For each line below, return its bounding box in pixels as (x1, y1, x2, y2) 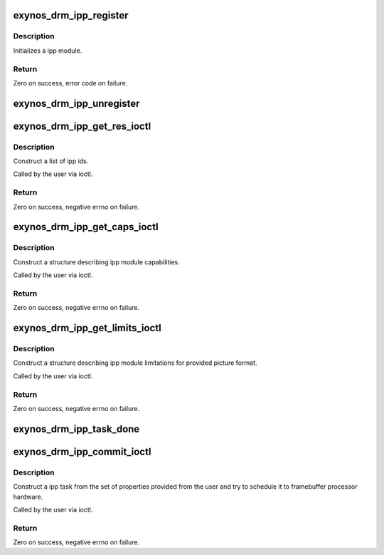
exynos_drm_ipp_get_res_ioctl (13, 120, 151, 132)
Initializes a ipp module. (13, 46, 82, 55)
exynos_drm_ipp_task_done (13, 422, 140, 435)
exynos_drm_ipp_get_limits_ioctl (13, 322, 161, 334)
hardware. (13, 492, 43, 501)
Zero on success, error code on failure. (13, 78, 128, 87)
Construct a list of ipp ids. (13, 157, 89, 165)
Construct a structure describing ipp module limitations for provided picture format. (13, 358, 257, 367)
